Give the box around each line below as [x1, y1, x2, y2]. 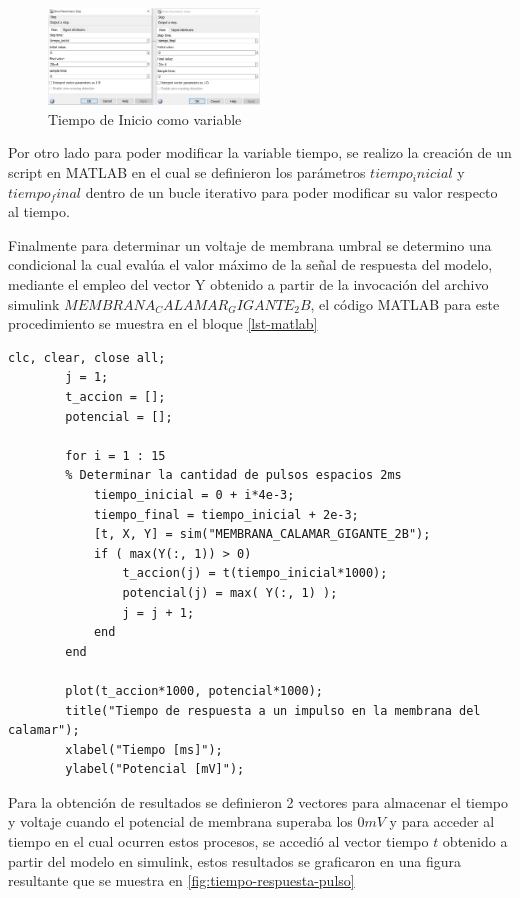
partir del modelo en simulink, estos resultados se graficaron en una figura [8, 850, 461, 871]
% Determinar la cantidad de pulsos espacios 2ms [65, 468, 402, 483]
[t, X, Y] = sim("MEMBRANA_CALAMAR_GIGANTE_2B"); [93, 527, 431, 542]
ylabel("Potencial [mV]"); [65, 762, 245, 777]
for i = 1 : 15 [65, 448, 166, 463]
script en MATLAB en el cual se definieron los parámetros [8, 162, 366, 183]
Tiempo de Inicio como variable [48, 108, 242, 129]
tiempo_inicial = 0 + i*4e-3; [93, 487, 295, 502]
